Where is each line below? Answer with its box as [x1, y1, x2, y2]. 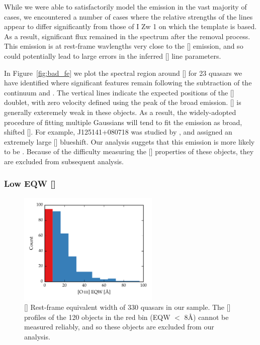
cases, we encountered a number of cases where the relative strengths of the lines [4, 11, 253, 22]
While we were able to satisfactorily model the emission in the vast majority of [4, 2, 247, 12]
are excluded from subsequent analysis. [4, 156, 124, 166]
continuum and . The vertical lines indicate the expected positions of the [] [4, 87, 234, 97]
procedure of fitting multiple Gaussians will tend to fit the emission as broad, [4, 117, 242, 127]
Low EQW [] [4, 177, 56, 190]
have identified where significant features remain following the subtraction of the [4, 77, 252, 88]
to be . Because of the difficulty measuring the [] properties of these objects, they [4, 146, 254, 157]
